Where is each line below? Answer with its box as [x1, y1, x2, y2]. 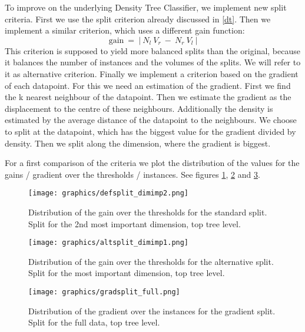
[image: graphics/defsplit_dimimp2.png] [28, 189, 189, 198]
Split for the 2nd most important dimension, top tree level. [28, 217, 241, 230]
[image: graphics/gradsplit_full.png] [28, 288, 180, 296]
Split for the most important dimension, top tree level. [28, 267, 225, 279]
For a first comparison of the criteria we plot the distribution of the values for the [5, 157, 300, 169]
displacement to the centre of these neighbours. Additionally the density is [5, 102, 273, 114]
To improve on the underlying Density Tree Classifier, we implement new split [5, 1, 287, 13]
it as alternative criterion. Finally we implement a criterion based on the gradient [5, 67, 299, 79]
